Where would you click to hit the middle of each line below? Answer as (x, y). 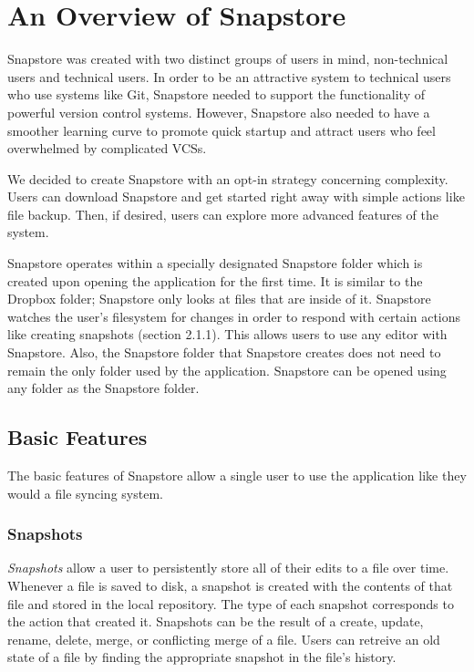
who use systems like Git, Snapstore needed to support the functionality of (216, 94)
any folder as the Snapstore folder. (103, 388)
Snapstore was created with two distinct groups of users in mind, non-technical (228, 59)
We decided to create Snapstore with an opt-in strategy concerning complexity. (228, 178)
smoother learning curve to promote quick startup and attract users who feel (222, 130)
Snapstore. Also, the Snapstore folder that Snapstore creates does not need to (224, 352)
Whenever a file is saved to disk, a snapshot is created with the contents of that (230, 586)
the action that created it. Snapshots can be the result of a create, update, (216, 621)
